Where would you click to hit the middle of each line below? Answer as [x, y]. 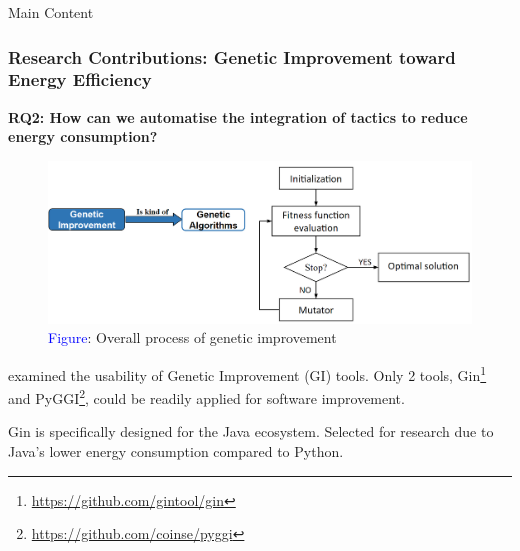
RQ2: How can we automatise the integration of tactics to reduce [238, 116]
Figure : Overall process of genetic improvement [192, 337]
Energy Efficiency [80, 79]
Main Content [51, 12]
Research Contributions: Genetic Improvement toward [232, 56]
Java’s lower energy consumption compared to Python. [176, 451]
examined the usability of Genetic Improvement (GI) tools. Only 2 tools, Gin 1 [247, 373]
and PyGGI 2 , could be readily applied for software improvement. [206, 396]
